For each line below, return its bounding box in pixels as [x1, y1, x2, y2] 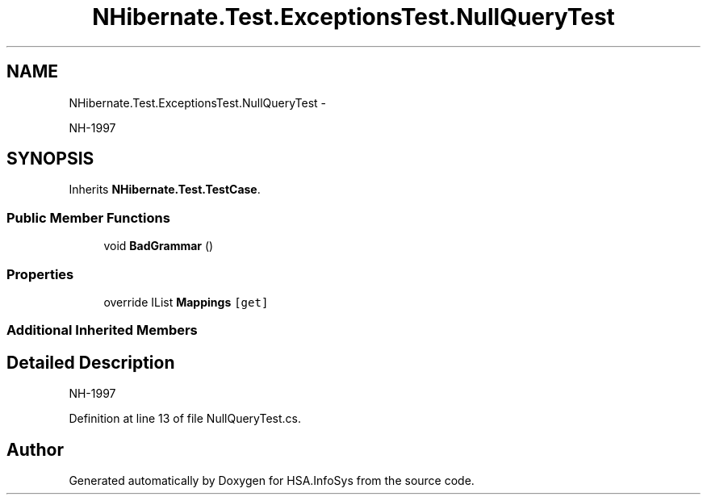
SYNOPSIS [6, 148, 94, 169]
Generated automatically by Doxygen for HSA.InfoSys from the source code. [69, 474, 475, 487]
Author [6, 439, 64, 460]
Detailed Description [6, 352, 175, 373]
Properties [6, 265, 74, 282]
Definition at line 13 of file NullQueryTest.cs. [69, 411, 302, 426]
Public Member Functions [6, 209, 170, 226]
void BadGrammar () [103, 239, 214, 253]
